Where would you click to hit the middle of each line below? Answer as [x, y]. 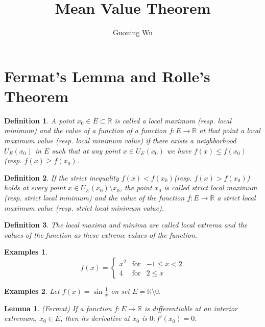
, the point [136, 187]
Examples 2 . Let [32, 291]
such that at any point [86, 150]
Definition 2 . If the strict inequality [62, 177]
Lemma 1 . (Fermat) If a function [58, 308]
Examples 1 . [26, 252]
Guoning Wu [133, 32]
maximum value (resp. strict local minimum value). [84, 207]
